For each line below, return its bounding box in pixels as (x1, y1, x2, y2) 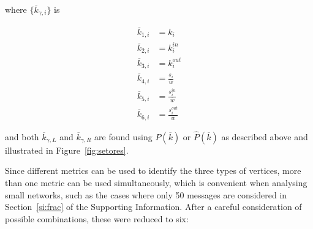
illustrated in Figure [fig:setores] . (5, 143, 129, 156)
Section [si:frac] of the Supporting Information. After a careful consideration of (5, 200, 302, 213)
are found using (94, 130, 153, 143)
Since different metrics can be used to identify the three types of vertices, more (5, 164, 301, 177)
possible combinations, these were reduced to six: (5, 212, 189, 225)
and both (5, 130, 39, 143)
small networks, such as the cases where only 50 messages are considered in (5, 188, 287, 201)
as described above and (221, 130, 308, 143)
